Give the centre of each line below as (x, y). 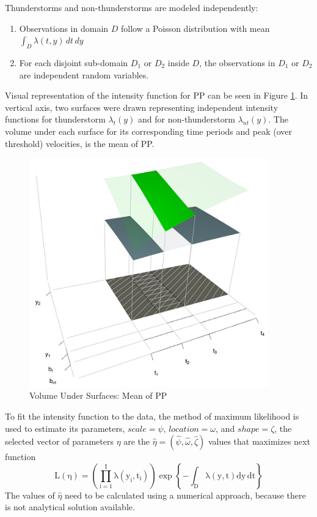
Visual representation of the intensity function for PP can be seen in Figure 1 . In (157, 95)
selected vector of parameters (59, 441)
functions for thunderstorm (55, 119)
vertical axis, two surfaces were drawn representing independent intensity (142, 107)
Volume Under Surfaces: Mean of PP (98, 395)
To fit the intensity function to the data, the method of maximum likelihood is (152, 416)
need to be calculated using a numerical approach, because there (185, 495)
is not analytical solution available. (70, 507)
